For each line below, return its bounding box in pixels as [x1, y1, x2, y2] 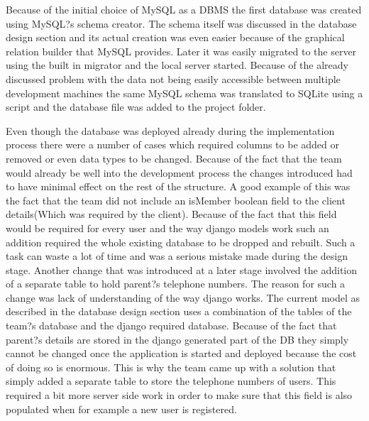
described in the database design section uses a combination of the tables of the [6, 304, 352, 319]
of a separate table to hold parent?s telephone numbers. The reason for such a [6, 276, 346, 291]
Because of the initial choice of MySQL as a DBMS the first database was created [6, 2, 362, 16]
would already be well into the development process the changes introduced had [6, 165, 353, 180]
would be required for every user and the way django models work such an [6, 220, 329, 235]
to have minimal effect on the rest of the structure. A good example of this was [6, 179, 351, 194]
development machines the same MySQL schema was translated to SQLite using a [6, 85, 363, 100]
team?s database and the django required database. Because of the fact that [6, 318, 337, 333]
